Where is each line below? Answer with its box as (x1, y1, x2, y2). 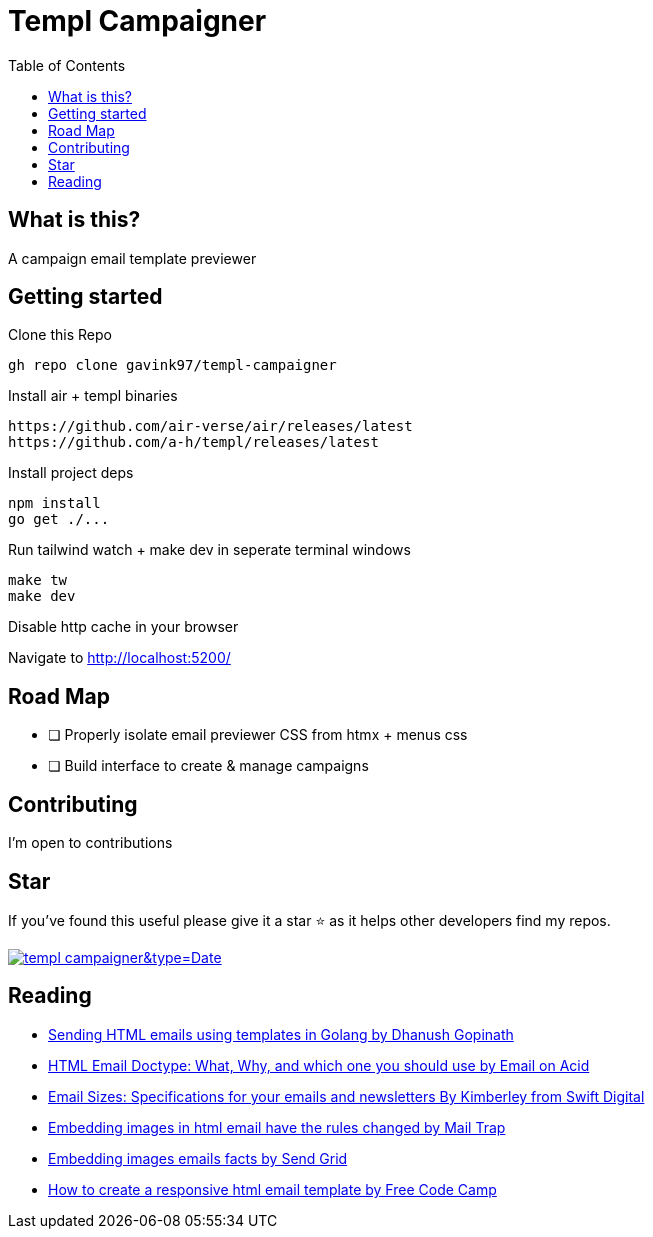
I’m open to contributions (8, 834, 173, 852)
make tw (8, 572, 68, 589)
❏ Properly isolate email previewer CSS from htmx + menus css (48, 726, 468, 744)
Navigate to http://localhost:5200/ (8, 649, 231, 667)
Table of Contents (8, 56, 126, 74)
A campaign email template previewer (8, 249, 257, 267)
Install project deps (8, 464, 134, 482)
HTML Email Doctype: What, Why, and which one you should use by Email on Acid (48, 1056, 590, 1074)
